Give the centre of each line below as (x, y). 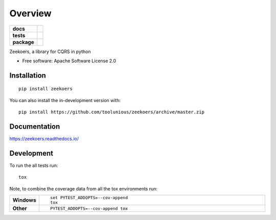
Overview (30, 13)
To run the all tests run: (34, 165)
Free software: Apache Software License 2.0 (69, 61)
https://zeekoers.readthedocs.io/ (44, 139)
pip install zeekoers (45, 89)
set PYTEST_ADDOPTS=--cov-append (89, 198)
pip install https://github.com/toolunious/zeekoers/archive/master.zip (111, 112)
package (23, 42)
